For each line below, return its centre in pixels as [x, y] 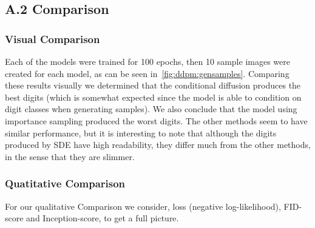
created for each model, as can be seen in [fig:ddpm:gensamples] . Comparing [147, 73]
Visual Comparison [52, 39]
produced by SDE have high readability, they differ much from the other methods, [158, 145]
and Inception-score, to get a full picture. [103, 218]
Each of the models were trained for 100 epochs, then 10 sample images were [147, 61]
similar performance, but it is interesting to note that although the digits [141, 132]
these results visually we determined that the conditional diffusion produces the [153, 85]
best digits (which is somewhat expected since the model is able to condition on [153, 97]
